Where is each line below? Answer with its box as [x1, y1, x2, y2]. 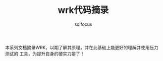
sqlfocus [74, 21, 93, 27]
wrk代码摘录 [57, 4, 109, 16]
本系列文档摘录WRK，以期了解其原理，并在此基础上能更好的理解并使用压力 [5, 44, 159, 50]
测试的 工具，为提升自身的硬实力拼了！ [5, 51, 85, 57]
